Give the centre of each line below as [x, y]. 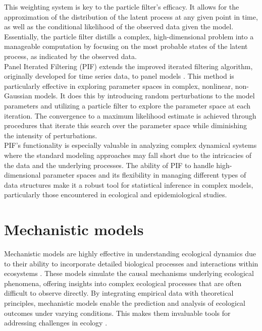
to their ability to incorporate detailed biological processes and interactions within [131, 263]
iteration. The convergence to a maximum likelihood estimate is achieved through [130, 115]
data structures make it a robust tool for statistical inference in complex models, [129, 184]
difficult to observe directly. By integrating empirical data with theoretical [119, 293]
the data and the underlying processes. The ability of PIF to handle [109, 165]
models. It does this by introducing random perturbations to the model [145, 96]
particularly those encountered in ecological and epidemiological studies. [116, 195]
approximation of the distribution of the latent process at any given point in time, [131, 16]
